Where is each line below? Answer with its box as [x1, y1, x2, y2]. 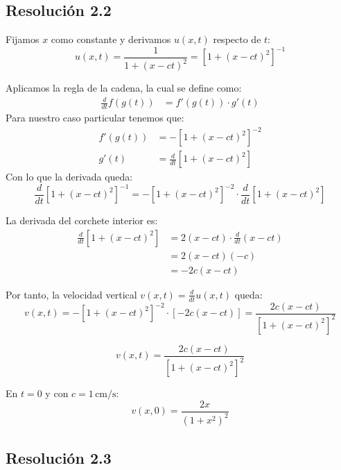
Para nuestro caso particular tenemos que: [6, 110, 184, 125]
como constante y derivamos [51, 32, 171, 47]
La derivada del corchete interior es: [6, 213, 158, 228]
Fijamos [6, 32, 40, 47]
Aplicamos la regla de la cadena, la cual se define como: [6, 81, 242, 95]
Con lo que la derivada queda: [6, 169, 133, 184]
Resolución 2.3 [6, 446, 112, 468]
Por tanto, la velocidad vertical [6, 287, 137, 301]
